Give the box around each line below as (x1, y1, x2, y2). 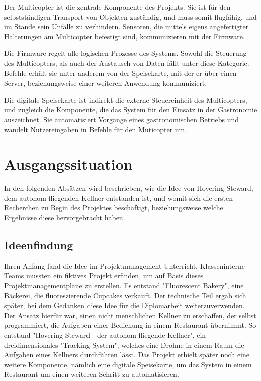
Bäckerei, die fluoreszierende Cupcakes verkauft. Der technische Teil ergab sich (4, 290, 246, 300)
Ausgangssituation (4, 154, 133, 174)
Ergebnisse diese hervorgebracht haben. (4, 212, 125, 223)
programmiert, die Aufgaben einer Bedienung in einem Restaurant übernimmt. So (4, 320, 256, 330)
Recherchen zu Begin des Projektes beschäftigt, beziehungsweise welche (4, 202, 223, 213)
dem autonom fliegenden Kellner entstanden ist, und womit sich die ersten (4, 192, 233, 203)
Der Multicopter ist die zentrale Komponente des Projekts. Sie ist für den (4, 2, 231, 12)
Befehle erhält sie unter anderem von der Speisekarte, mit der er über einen (4, 67, 237, 78)
